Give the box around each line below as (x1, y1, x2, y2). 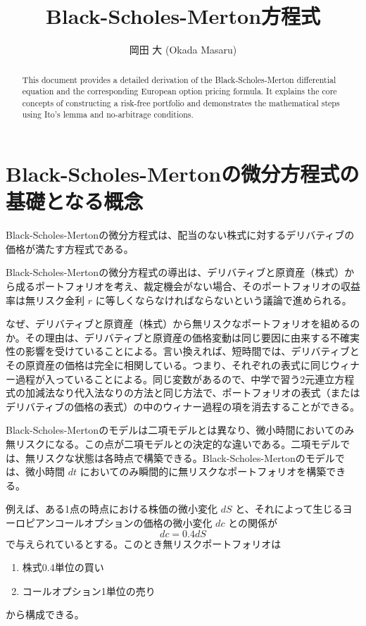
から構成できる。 (6, 607, 84, 622)
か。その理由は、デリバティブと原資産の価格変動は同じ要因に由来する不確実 (6, 330, 360, 344)
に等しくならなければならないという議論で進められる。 (95, 292, 352, 307)
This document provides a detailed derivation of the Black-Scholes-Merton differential (22, 73, 336, 85)
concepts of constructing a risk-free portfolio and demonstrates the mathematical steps (22, 96, 340, 108)
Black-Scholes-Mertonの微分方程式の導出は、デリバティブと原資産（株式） (6, 265, 345, 280)
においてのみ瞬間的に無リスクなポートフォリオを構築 (80, 464, 327, 479)
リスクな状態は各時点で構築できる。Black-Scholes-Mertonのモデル (34, 450, 335, 465)
